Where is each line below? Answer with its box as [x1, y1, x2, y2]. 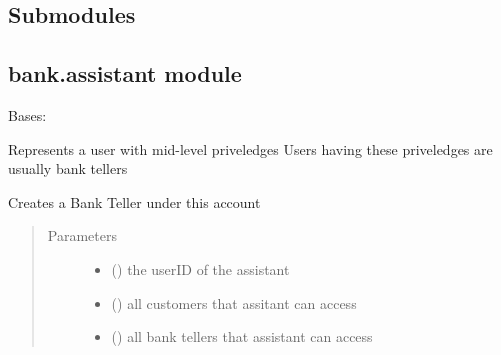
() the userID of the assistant [111, 258, 290, 279]
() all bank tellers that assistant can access [111, 326, 373, 347]
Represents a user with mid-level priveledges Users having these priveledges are [8, 138, 493, 159]
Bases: [8, 104, 47, 125]
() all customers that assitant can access [111, 292, 357, 313]
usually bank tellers [8, 158, 128, 179]
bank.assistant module [8, 58, 242, 89]
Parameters [47, 225, 117, 246]
